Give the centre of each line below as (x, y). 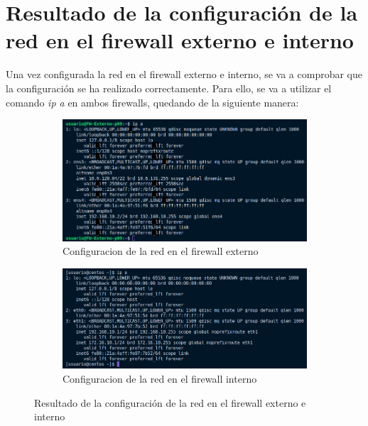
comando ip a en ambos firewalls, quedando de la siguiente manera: (152, 102)
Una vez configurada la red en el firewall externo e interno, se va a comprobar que (184, 74)
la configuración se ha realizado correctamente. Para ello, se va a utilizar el (169, 88)
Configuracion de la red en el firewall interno (160, 378)
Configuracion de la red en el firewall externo (161, 251)
